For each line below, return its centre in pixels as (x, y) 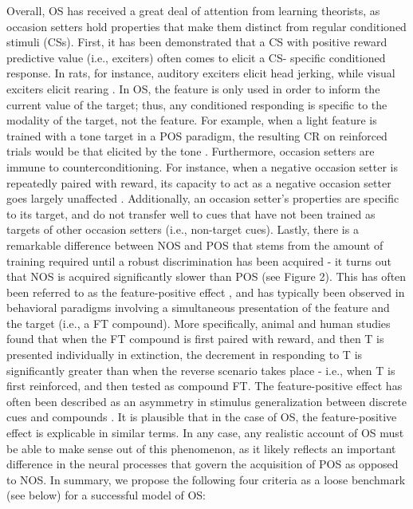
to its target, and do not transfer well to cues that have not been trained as (191, 213)
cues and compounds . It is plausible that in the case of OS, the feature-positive (202, 417)
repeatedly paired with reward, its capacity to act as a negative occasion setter (199, 182)
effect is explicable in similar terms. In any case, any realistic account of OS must (205, 433)
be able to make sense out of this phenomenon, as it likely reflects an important (201, 448)
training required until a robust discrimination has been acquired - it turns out (199, 260)
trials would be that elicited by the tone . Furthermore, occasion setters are (191, 151)
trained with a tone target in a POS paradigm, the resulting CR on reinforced (197, 135)
